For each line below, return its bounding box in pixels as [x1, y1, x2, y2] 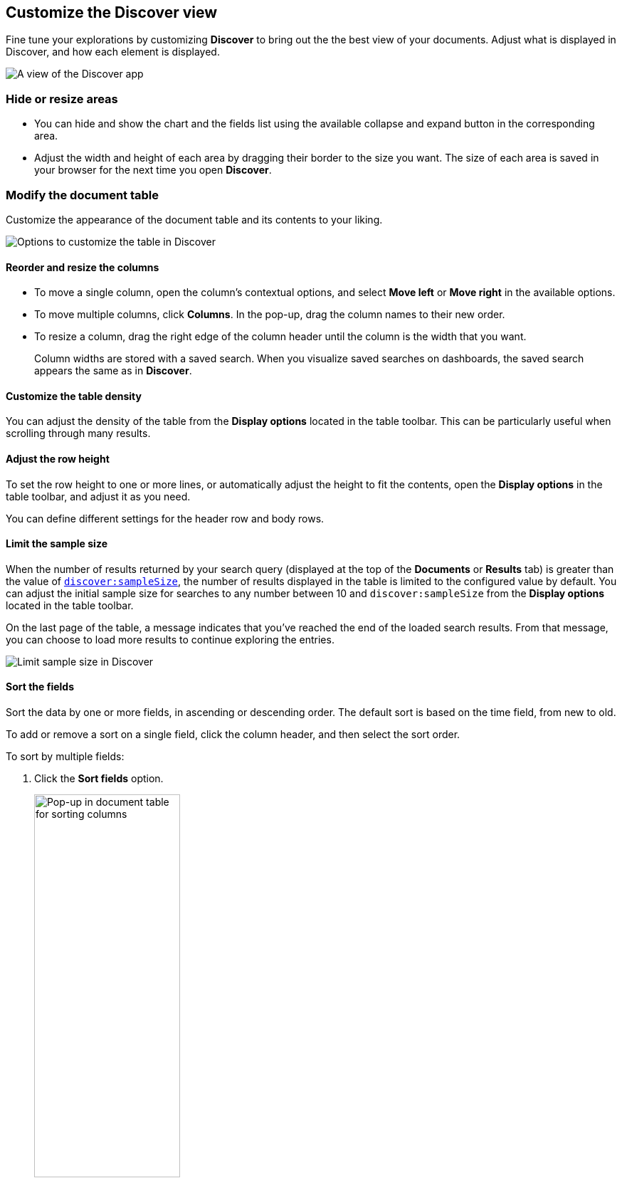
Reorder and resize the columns [6, 261, 159, 273]
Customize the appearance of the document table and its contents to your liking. [6, 213, 383, 226]
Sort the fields [6, 680, 74, 693]
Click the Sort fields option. [34, 772, 164, 785]
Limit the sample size [6, 537, 107, 550]
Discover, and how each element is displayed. [6, 46, 220, 58]
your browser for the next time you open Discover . [34, 164, 272, 177]
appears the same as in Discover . [34, 364, 192, 377]
